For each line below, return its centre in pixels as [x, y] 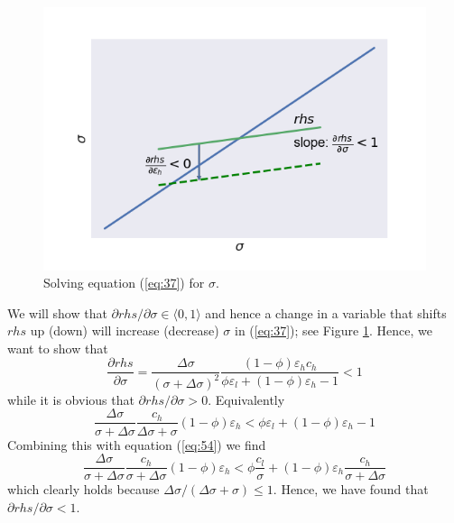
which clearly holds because [83, 489]
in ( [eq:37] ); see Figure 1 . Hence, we [334, 330]
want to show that [58, 348]
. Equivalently [246, 399]
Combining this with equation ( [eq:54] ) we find [137, 444]
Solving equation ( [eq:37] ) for [124, 283]
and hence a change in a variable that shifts [326, 312]
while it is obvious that [71, 399]
